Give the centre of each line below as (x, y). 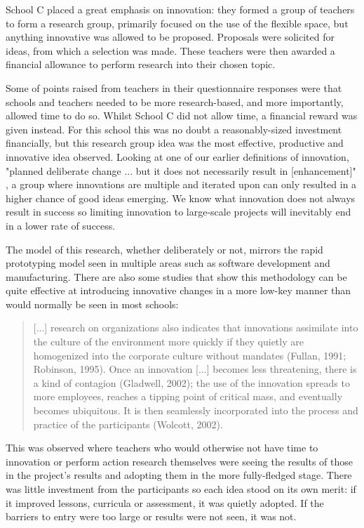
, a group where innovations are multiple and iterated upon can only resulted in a (181, 184)
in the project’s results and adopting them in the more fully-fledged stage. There (179, 475)
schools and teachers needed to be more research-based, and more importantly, (175, 101)
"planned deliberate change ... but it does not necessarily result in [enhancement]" (181, 170)
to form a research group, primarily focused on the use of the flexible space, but (177, 23)
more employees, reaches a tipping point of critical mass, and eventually (188, 396)
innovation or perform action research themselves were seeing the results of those (180, 461)
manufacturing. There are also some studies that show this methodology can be (176, 276)
